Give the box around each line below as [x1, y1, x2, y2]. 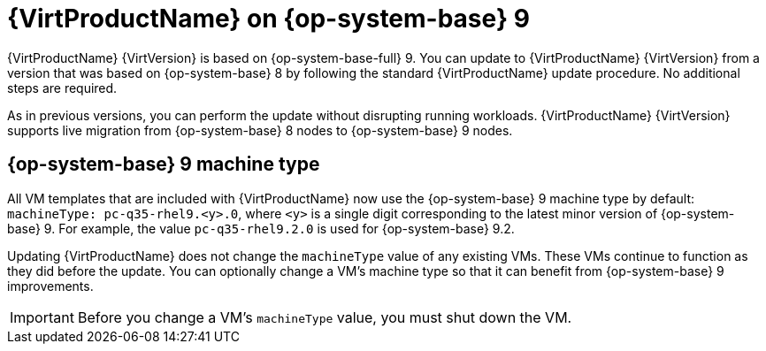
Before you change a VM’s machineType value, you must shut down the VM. [77, 308, 572, 326]
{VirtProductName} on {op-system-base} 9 [7, 4, 530, 34]
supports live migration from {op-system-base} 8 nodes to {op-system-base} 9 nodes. [7, 122, 513, 138]
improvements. [7, 278, 94, 294]
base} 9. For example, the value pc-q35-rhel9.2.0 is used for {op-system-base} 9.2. [7, 220, 515, 236]
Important [10, 308, 74, 326]
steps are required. [7, 80, 118, 95]
